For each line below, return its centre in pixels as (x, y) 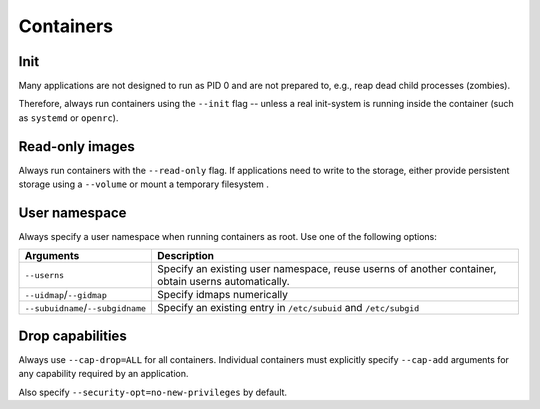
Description (185, 256)
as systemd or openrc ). (68, 117)
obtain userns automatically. (223, 282)
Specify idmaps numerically (222, 295)
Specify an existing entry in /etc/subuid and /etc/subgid (288, 308)
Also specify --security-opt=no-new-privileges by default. (153, 392)
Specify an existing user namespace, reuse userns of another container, (326, 269)
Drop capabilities (72, 335)
